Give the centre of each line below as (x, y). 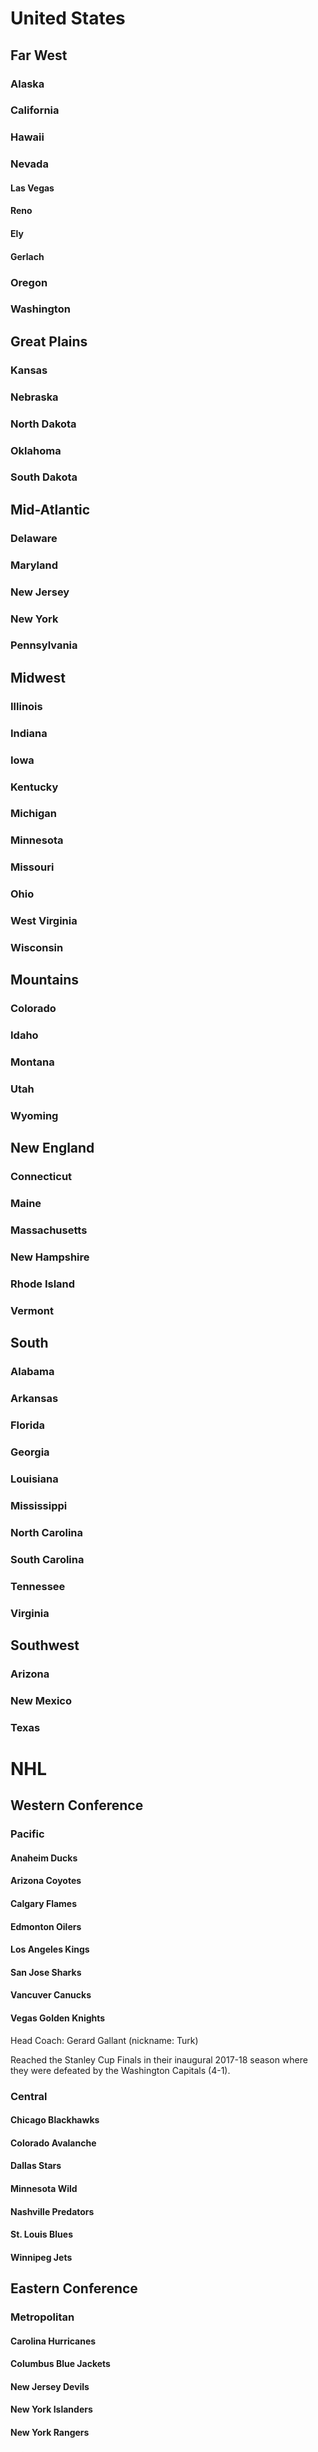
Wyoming (34, 1116)
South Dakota (44, 477)
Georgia (30, 1452)
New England (52, 1148)
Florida (28, 1425)
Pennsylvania (44, 645)
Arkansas (34, 1399)
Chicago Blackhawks (55, 2120)
